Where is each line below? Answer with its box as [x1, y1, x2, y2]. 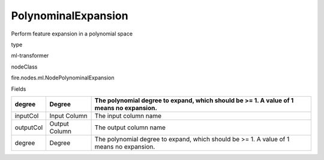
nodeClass [11, 63, 38, 70]
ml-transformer [11, 52, 49, 60]
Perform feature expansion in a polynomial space [11, 30, 133, 37]
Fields [11, 85, 26, 93]
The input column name [94, 111, 162, 120]
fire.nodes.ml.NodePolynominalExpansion [11, 74, 115, 81]
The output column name [94, 123, 166, 132]
